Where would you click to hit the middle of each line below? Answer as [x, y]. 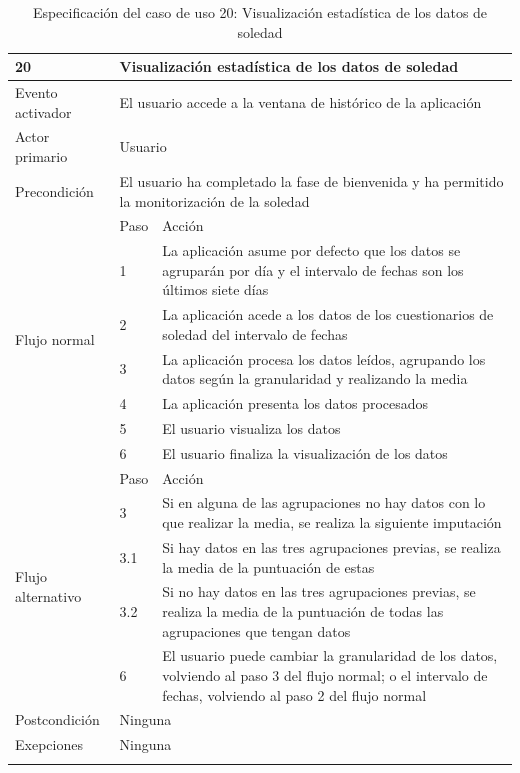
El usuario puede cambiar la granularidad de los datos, [330, 655]
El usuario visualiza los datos [251, 427]
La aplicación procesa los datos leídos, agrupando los [324, 358]
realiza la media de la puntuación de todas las [303, 610]
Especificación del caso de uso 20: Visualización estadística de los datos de [260, 12]
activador [43, 111]
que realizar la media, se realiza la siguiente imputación [332, 522]
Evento [36, 92]
